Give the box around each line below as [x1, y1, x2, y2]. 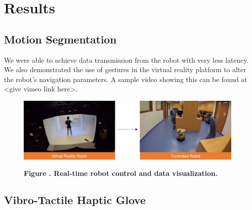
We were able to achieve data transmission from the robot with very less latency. [4, 54, 249, 65]
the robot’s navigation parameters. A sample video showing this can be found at [4, 74, 248, 84]
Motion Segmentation [4, 31, 117, 46]
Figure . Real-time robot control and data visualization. [24, 168, 218, 178]
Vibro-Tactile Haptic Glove [4, 192, 146, 208]
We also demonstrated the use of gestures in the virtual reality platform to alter [4, 64, 247, 75]
